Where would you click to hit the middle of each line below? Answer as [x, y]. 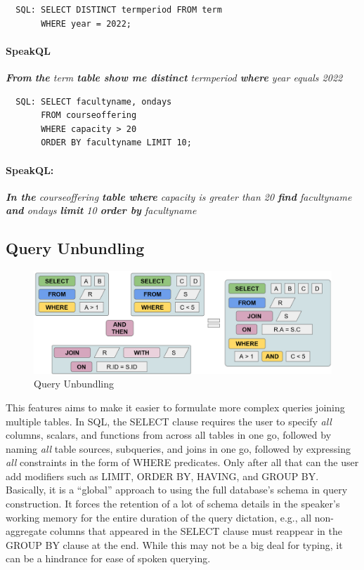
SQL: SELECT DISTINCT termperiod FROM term [119, 10]
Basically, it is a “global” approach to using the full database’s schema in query [177, 490]
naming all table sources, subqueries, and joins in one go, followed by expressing [178, 448]
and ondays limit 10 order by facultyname [101, 210]
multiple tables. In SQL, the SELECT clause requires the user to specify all [169, 421]
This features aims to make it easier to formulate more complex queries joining [175, 407]
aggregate [26, 531]
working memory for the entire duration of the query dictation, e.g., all [159, 517]
